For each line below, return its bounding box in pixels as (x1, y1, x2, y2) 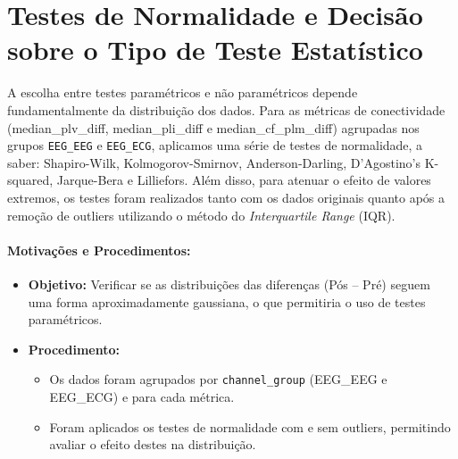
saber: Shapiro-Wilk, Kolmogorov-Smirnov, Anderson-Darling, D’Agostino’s (7, 153, 421, 171)
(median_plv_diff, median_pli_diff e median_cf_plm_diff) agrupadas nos (7, 118, 420, 137)
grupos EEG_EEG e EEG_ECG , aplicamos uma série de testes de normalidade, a (7, 136, 423, 154)
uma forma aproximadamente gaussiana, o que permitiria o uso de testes (28, 292, 426, 311)
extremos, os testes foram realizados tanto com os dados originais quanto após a (7, 188, 446, 206)
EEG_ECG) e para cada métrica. (49, 387, 235, 405)
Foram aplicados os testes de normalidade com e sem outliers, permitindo (49, 417, 451, 436)
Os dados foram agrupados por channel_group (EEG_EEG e (49, 370, 387, 388)
